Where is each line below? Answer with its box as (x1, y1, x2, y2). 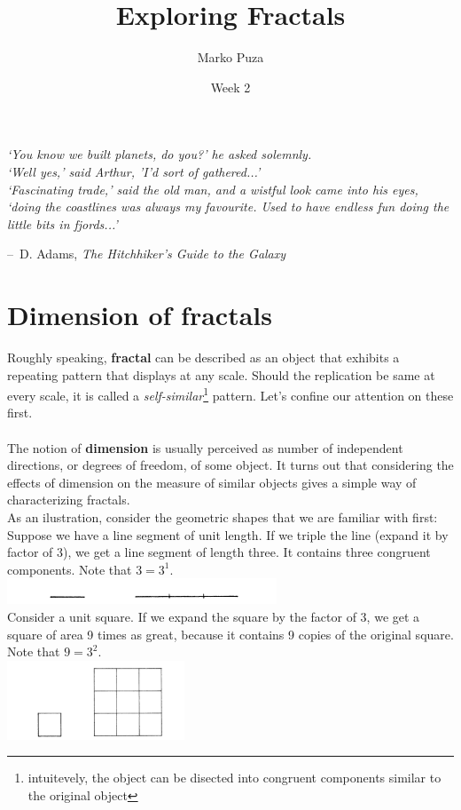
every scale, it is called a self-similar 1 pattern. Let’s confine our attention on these (7, 384, 454, 404)
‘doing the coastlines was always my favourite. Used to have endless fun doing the (7, 197, 449, 216)
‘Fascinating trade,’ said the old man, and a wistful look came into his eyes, (7, 179, 418, 198)
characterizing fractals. (7, 490, 130, 509)
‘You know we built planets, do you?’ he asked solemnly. (7, 145, 312, 163)
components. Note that (7, 560, 132, 578)
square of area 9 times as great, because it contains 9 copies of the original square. (7, 624, 454, 643)
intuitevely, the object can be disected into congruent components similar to (27, 768, 441, 787)
